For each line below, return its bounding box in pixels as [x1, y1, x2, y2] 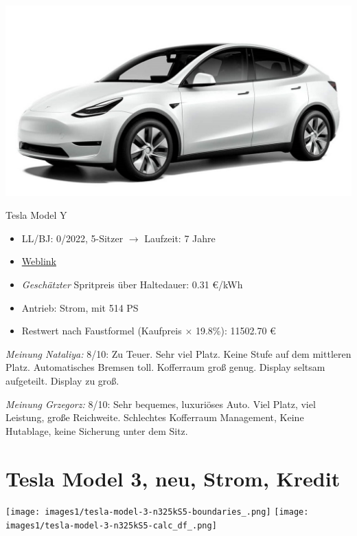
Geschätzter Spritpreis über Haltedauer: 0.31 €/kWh [21, 277, 243, 291]
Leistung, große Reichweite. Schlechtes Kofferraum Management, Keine [5, 410, 304, 425]
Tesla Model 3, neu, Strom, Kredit [5, 464, 341, 492]
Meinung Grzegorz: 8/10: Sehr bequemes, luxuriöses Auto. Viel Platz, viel [5, 396, 316, 411]
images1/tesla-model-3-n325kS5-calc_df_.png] [5, 521, 217, 531]
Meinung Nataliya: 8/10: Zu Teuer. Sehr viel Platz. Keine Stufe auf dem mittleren [5, 346, 352, 361]
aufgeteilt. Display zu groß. [5, 373, 119, 387]
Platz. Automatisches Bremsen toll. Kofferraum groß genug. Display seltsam [5, 360, 325, 374]
